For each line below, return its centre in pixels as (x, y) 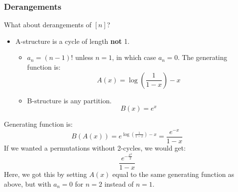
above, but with (28, 183)
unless (84, 57)
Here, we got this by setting (45, 174)
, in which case (134, 57)
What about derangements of (48, 25)
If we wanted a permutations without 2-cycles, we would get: (95, 147)
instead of (119, 183)
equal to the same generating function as (173, 174)
